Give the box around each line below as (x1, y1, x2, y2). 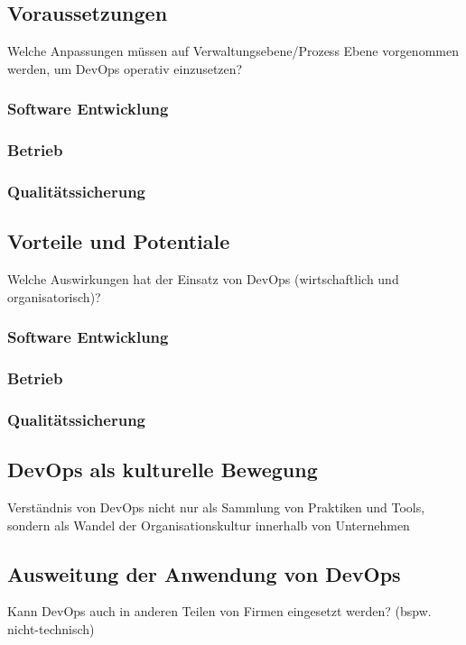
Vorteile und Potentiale (7, 227, 230, 255)
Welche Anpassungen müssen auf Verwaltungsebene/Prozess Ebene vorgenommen (7, 41, 459, 60)
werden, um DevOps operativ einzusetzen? (7, 59, 243, 78)
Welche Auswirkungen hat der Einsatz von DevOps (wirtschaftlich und (7, 270, 399, 289)
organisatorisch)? (7, 287, 101, 306)
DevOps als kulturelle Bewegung (7, 456, 318, 484)
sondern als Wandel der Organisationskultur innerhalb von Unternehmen (7, 515, 410, 534)
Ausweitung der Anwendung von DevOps (7, 559, 401, 587)
